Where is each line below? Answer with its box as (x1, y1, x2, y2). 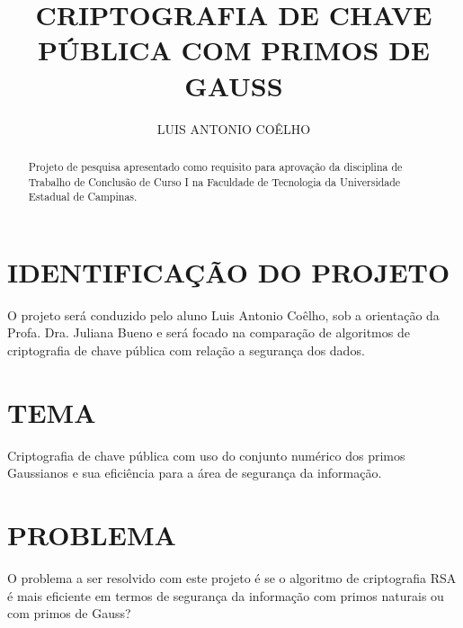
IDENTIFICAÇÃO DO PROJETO (7, 253, 450, 290)
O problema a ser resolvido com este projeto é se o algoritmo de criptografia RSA (7, 569, 457, 588)
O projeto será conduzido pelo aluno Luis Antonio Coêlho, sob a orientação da (7, 305, 440, 324)
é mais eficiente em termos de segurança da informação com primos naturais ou (7, 586, 444, 605)
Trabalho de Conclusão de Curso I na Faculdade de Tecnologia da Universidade (28, 174, 401, 189)
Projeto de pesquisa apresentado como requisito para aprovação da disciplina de (28, 158, 403, 174)
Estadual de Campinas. (28, 189, 138, 204)
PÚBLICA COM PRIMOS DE (38, 31, 430, 68)
